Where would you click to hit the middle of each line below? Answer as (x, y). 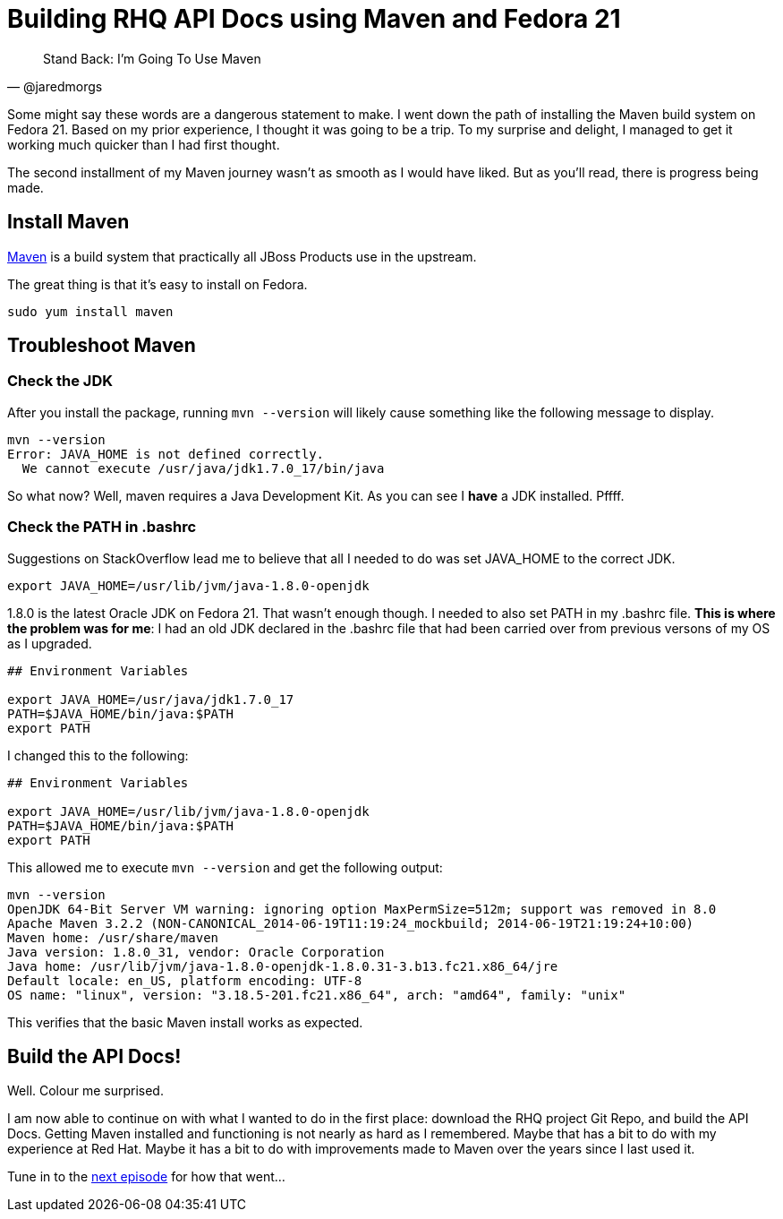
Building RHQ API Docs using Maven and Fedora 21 (314, 19)
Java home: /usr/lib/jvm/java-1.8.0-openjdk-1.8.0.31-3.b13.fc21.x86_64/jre (283, 966)
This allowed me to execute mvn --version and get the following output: (225, 867)
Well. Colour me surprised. (85, 1091)
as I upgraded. (50, 643)
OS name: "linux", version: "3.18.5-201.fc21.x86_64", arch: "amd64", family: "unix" (317, 995)
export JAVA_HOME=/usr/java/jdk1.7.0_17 (151, 699)
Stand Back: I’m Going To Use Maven (152, 58)
